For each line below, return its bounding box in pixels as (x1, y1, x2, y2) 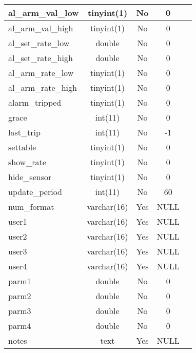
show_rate (8, 156, 46, 168)
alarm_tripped (8, 96, 62, 108)
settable (8, 141, 36, 153)
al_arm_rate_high (8, 82, 77, 93)
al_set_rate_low (8, 37, 70, 49)
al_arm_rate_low (8, 67, 74, 79)
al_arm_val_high (8, 22, 73, 34)
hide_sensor (8, 171, 52, 183)
